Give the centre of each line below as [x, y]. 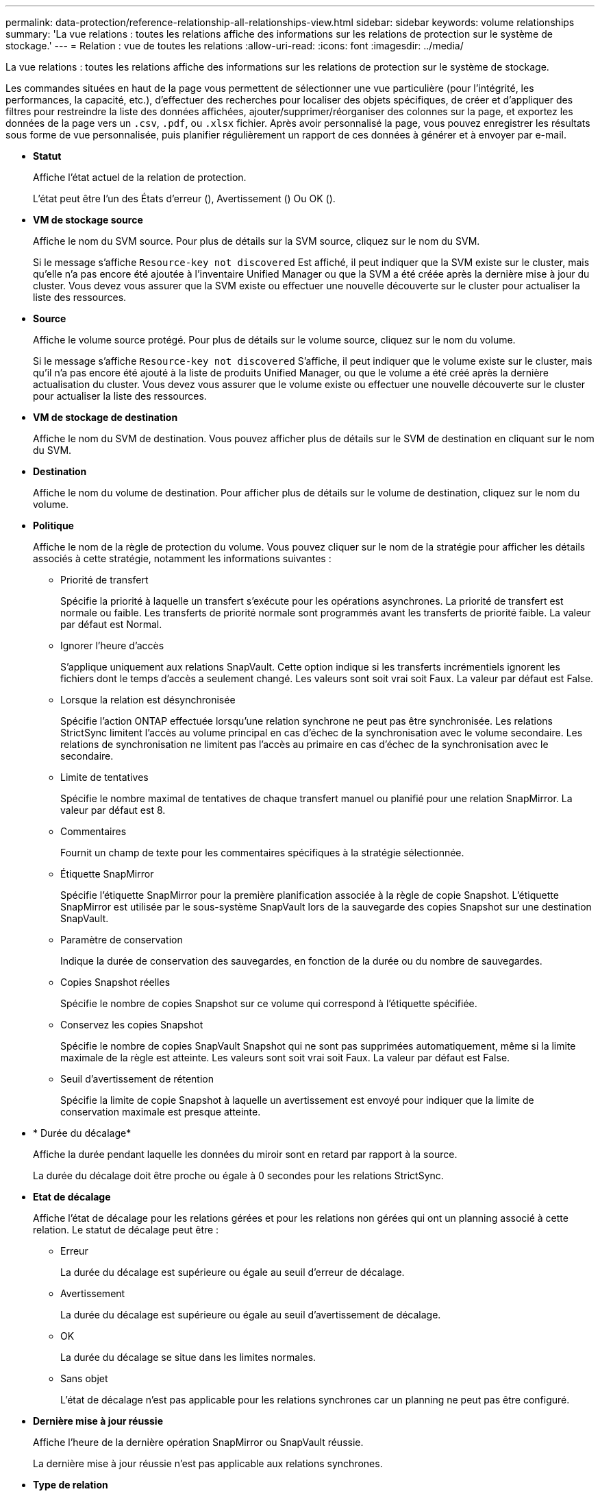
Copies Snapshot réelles [115, 982]
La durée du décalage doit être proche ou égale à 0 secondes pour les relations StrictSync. [238, 1175]
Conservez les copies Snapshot [132, 1025]
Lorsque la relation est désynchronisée [148, 700]
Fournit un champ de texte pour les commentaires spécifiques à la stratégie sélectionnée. [262, 853]
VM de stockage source [88, 220]
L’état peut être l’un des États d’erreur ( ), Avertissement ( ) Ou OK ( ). [184, 198]
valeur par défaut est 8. [113, 810]
